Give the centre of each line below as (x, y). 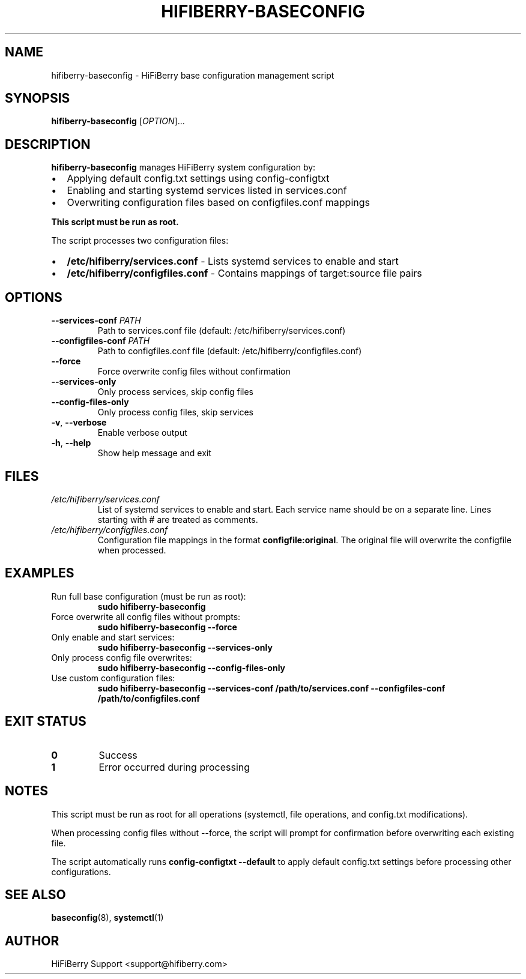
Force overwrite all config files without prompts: (146, 616)
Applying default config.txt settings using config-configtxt (198, 179)
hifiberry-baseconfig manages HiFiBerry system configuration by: (183, 167)
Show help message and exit (154, 453)
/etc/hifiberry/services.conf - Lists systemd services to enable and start (233, 261)
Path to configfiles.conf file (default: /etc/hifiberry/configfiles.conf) (230, 351)
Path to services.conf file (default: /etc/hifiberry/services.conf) (222, 331)
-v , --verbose (79, 423)
